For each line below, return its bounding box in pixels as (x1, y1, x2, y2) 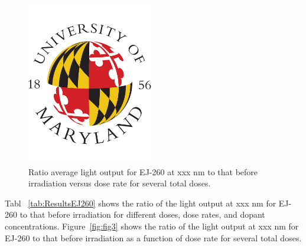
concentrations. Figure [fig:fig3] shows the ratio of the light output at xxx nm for (5, 219, 299, 232)
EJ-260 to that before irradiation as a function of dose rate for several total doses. (5, 231, 302, 244)
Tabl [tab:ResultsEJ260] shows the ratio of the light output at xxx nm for (5, 196, 276, 209)
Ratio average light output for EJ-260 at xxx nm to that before (28, 165, 258, 178)
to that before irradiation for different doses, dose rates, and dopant (19, 208, 265, 221)
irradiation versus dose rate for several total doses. (28, 177, 211, 189)
